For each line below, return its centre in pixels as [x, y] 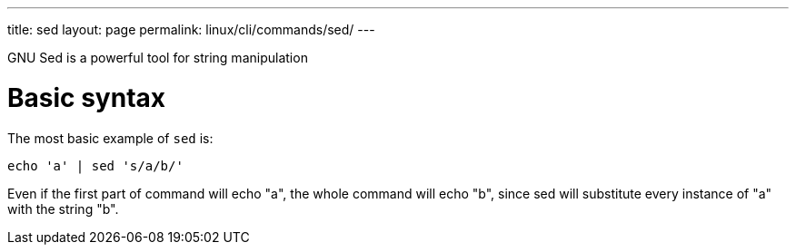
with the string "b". [63, 208]
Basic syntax [87, 97]
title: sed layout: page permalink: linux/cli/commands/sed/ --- [191, 29]
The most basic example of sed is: [110, 138]
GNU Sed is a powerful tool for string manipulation [158, 58]
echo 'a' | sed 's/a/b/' [95, 165]
